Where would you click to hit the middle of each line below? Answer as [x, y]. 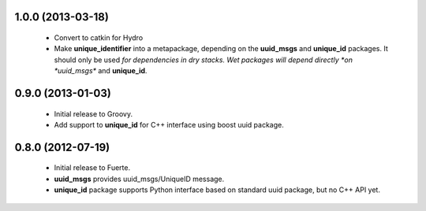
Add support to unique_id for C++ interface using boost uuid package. [169, 124]
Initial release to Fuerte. [92, 168]
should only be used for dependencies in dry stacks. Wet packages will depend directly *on [203, 60]
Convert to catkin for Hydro [99, 38]
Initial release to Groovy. [93, 113]
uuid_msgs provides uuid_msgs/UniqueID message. [139, 179]
